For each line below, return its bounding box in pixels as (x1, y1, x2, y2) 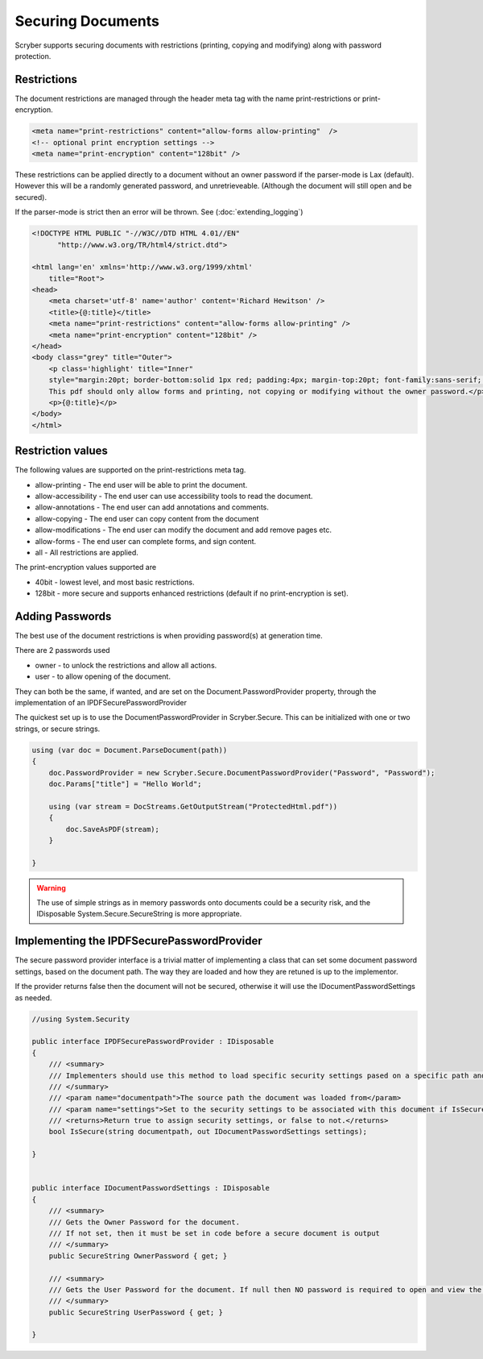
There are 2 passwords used (14, 646, 110, 655)
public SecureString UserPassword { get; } (48, 1307, 223, 1317)
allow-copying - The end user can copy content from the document (35, 513, 259, 523)
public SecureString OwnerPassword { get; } (48, 1251, 228, 1261)
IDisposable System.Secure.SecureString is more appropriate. (36, 909, 242, 919)
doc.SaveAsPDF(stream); (65, 825, 160, 833)
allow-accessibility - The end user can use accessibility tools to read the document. (35, 492, 313, 501)
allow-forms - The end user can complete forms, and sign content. (35, 536, 257, 546)
